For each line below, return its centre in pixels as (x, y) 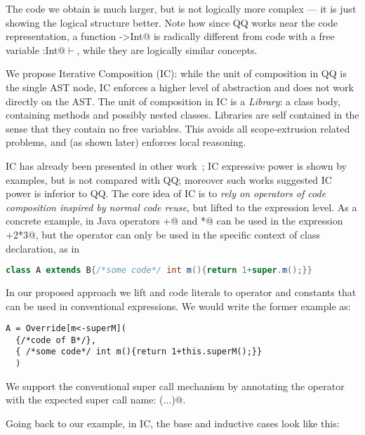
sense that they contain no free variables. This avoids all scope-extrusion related (178, 128)
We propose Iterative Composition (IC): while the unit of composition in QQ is (176, 73)
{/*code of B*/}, (56, 340)
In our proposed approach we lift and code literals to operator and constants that (181, 292)
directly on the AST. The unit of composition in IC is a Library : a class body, (173, 101)
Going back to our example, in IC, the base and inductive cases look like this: (173, 423)
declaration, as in (43, 248)
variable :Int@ (36, 49)
